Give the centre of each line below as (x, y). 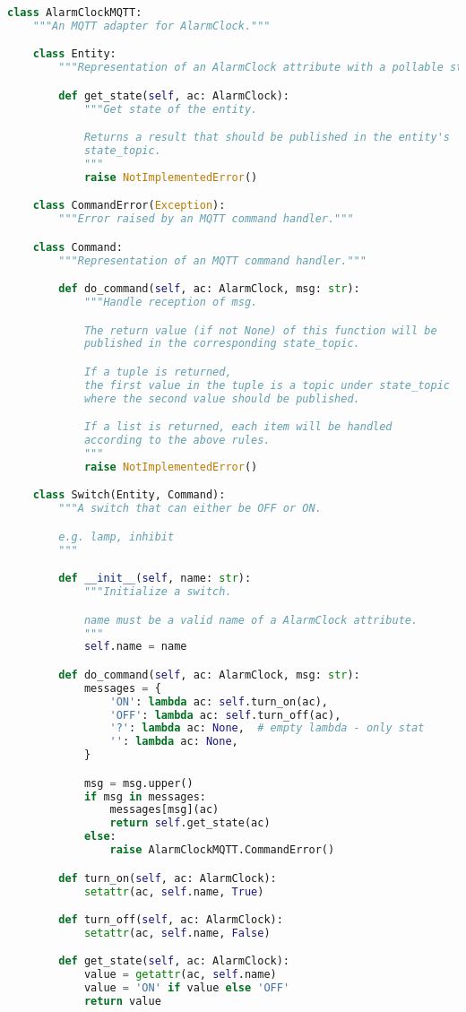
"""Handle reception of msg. (171, 303)
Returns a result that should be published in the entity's (267, 138)
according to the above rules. (177, 441)
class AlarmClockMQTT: (75, 13)
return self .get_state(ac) (190, 823)
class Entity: (74, 54)
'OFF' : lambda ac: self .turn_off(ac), (225, 715)
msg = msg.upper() (138, 783)
